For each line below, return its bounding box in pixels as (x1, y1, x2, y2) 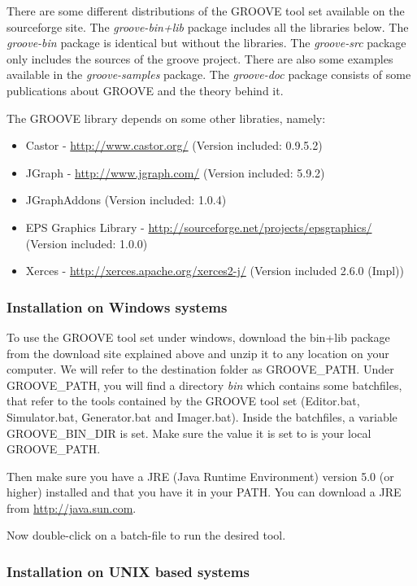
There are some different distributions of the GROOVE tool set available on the (7, 2, 405, 19)
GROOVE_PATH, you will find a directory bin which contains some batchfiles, (7, 376, 402, 393)
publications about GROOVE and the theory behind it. (7, 81, 284, 98)
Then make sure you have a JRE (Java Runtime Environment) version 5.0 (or (7, 467, 394, 484)
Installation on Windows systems (7, 296, 228, 317)
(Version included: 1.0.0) (25, 234, 148, 251)
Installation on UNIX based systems (7, 561, 250, 581)
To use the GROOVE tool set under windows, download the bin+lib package (7, 328, 390, 345)
